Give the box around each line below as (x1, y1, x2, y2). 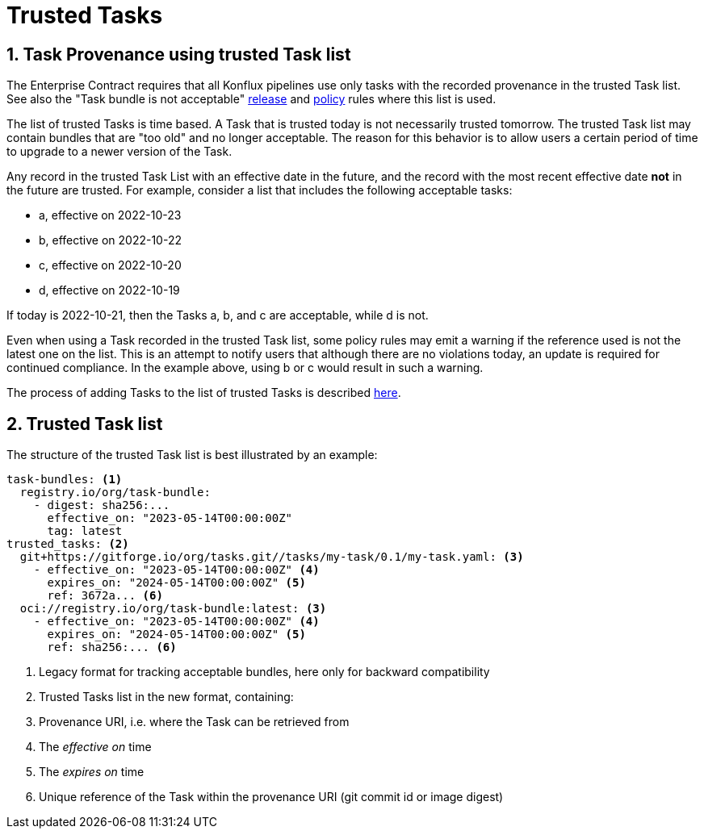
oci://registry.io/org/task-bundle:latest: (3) (19, 602, 327, 616)
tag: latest (47, 524, 123, 538)
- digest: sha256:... (33, 499, 170, 512)
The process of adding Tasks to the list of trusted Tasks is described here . (6, 386, 401, 400)
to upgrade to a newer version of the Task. (6, 144, 233, 159)
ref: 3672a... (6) (47, 589, 163, 603)
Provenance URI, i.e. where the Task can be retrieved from (39, 715, 350, 729)
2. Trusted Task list (6, 413, 163, 434)
